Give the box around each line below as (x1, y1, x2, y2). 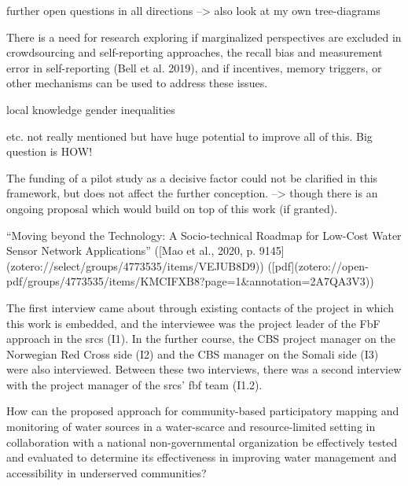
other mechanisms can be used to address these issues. (6, 75, 268, 91)
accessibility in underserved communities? (6, 464, 207, 480)
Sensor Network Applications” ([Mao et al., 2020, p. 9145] (6, 242, 285, 259)
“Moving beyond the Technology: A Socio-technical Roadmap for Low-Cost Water (6, 226, 402, 243)
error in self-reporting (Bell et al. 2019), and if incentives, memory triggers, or (6, 59, 382, 75)
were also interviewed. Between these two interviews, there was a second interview (6, 361, 402, 377)
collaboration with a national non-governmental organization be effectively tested (6, 433, 398, 450)
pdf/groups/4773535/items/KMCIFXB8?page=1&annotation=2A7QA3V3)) (6, 273, 374, 289)
